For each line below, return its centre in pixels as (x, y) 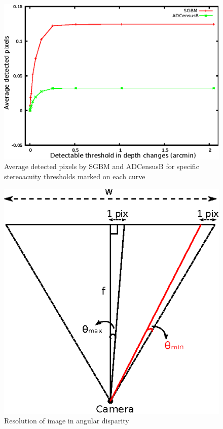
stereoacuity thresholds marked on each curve (75, 176)
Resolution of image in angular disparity (67, 421)
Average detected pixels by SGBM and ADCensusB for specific (102, 166)
